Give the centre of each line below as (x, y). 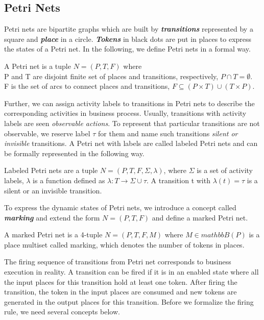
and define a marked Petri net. (200, 217)
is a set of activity (225, 170)
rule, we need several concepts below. (62, 312)
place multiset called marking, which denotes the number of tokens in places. (124, 244)
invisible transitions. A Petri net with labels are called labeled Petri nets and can (131, 143)
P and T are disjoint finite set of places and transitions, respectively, (111, 76)
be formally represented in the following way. (74, 153)
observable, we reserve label (47, 133)
